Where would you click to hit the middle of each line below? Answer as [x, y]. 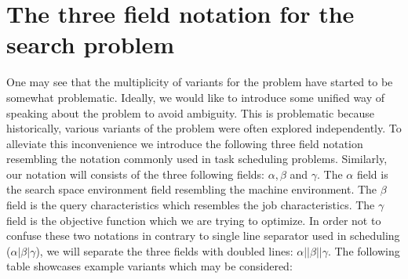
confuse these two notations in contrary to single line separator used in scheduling [203, 236]
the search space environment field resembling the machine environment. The [192, 189]
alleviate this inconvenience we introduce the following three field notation [185, 143]
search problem [91, 44]
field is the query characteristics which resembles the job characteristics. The [191, 205]
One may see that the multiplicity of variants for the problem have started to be [200, 82]
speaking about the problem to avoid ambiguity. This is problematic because [191, 112]
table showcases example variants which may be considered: [149, 266]
